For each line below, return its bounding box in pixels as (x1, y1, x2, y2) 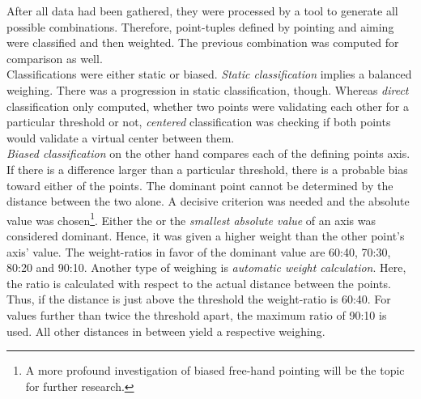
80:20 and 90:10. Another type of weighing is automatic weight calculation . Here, (6, 259, 406, 276)
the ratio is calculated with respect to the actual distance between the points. (6, 274, 391, 291)
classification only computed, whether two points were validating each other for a (6, 97, 409, 114)
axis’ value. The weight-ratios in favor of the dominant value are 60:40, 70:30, (6, 243, 391, 260)
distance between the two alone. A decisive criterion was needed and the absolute (6, 193, 410, 210)
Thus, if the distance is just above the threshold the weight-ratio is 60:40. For (6, 291, 391, 308)
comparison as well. (6, 49, 103, 66)
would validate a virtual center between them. (6, 129, 235, 146)
